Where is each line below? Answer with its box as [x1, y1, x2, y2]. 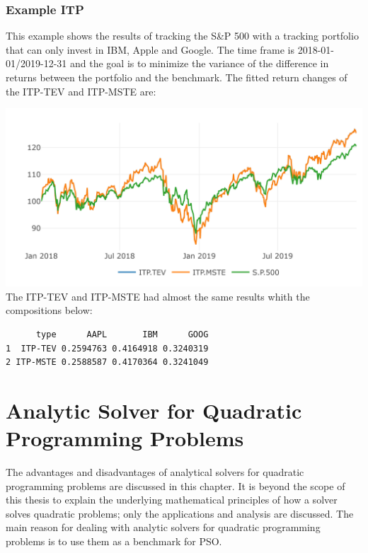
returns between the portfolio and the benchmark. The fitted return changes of [6, 70, 347, 84]
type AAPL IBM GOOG [35, 329, 209, 339]
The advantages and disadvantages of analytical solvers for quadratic [6, 465, 304, 479]
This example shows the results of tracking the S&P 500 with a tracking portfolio [6, 28, 359, 43]
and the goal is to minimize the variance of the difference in [69, 56, 329, 71]
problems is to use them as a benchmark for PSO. [6, 534, 222, 549]
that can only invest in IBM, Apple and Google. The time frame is [6, 42, 295, 57]
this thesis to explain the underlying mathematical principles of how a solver [6, 492, 338, 507]
